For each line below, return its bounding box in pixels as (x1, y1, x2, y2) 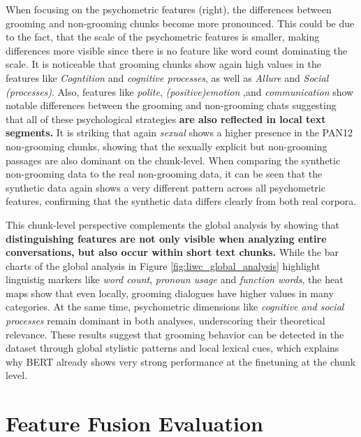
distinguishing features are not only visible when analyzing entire (6, 231, 327, 245)
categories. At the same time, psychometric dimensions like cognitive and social (6, 299, 344, 314)
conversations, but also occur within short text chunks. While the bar (6, 245, 339, 259)
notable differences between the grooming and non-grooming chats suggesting (6, 98, 337, 113)
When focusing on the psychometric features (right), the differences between (6, 2, 332, 16)
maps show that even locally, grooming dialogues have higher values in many (6, 285, 334, 300)
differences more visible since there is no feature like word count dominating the (6, 43, 348, 57)
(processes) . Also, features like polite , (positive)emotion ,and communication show (6, 84, 354, 99)
